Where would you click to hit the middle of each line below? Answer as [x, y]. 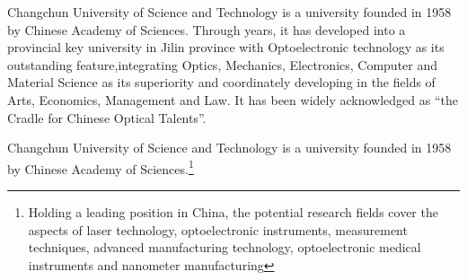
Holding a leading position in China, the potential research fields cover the [233, 212]
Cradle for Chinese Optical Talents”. [107, 117]
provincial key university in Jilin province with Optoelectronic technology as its [226, 47]
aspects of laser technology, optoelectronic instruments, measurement [218, 229]
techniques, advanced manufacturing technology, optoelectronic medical [225, 247]
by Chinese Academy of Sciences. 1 [101, 167]
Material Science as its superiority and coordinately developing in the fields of [221, 82]
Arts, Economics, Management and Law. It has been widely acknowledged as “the [233, 99]
